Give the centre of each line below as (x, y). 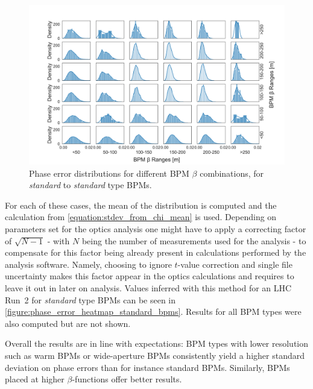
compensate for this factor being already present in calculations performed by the (156, 252)
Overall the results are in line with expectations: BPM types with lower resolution (157, 343)
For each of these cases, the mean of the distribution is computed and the (141, 205)
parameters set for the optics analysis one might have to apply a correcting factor (156, 228)
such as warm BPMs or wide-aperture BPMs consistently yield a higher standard (155, 355)
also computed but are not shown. (68, 323)
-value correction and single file (235, 264)
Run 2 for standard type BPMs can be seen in (90, 299)
